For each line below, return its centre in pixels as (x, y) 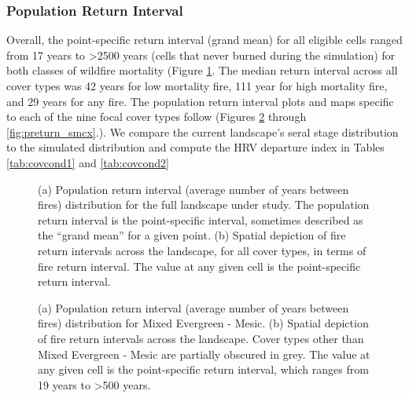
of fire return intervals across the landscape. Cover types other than (201, 338)
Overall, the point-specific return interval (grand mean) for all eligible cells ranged (204, 40)
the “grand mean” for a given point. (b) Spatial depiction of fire (192, 235)
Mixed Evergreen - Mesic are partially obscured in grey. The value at (204, 354)
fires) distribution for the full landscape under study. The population (204, 204)
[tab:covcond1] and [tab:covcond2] (88, 162)
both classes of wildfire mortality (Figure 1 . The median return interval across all (202, 70)
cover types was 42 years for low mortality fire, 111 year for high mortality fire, (197, 86)
